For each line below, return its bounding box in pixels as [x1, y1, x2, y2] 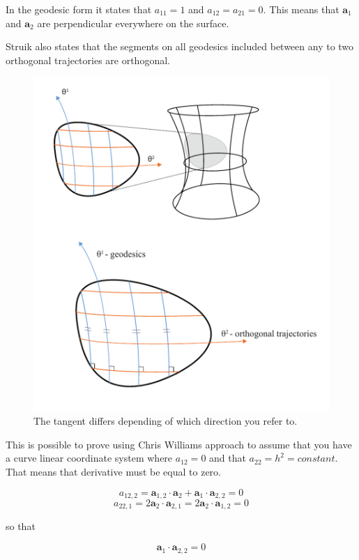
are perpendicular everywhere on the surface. [37, 15, 229, 30]
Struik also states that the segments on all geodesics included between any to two [6, 39, 354, 54]
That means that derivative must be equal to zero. [6, 464, 221, 478]
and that [209, 451, 246, 465]
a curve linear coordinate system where [6, 451, 173, 465]
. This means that [263, 2, 339, 16]
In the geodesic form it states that [6, 2, 152, 16]
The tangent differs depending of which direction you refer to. [33, 414, 298, 428]
